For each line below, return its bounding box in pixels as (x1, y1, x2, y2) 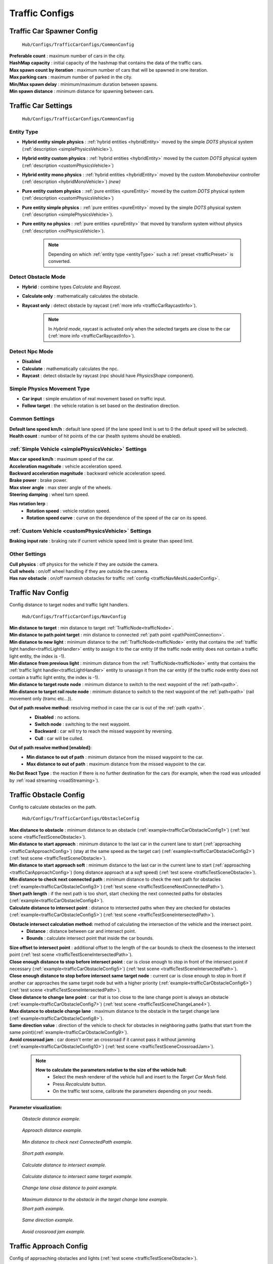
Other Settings (9, 551, 47, 558)
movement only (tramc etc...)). (9, 695, 73, 701)
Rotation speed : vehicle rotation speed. (26, 508, 111, 514)
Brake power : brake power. (9, 477, 68, 483)
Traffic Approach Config (9, 1242, 88, 1250)
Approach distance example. (22, 1127, 82, 1134)
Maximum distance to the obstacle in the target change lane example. (22, 1196, 168, 1202)
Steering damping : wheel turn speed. (9, 491, 89, 498)
